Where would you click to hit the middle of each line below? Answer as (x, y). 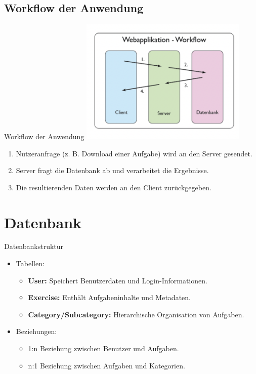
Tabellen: (30, 263)
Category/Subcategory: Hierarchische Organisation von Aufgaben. (136, 314)
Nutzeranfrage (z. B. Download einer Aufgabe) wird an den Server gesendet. (134, 153)
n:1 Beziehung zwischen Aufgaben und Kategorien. (106, 365)
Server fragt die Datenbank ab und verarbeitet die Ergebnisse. (112, 170)
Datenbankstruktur (34, 246)
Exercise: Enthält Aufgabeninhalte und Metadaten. (109, 297)
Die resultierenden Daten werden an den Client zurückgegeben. (114, 187)
